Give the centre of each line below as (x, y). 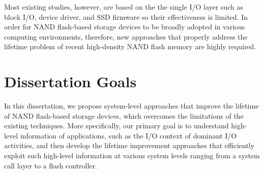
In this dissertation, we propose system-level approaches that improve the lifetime (131, 106)
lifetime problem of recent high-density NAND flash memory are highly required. (130, 46)
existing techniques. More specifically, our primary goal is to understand (116, 126)
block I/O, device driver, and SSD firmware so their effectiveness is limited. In (126, 16)
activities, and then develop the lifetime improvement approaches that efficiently (129, 145)
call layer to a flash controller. (51, 165)
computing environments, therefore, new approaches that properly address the (126, 36)
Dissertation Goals (70, 81)
